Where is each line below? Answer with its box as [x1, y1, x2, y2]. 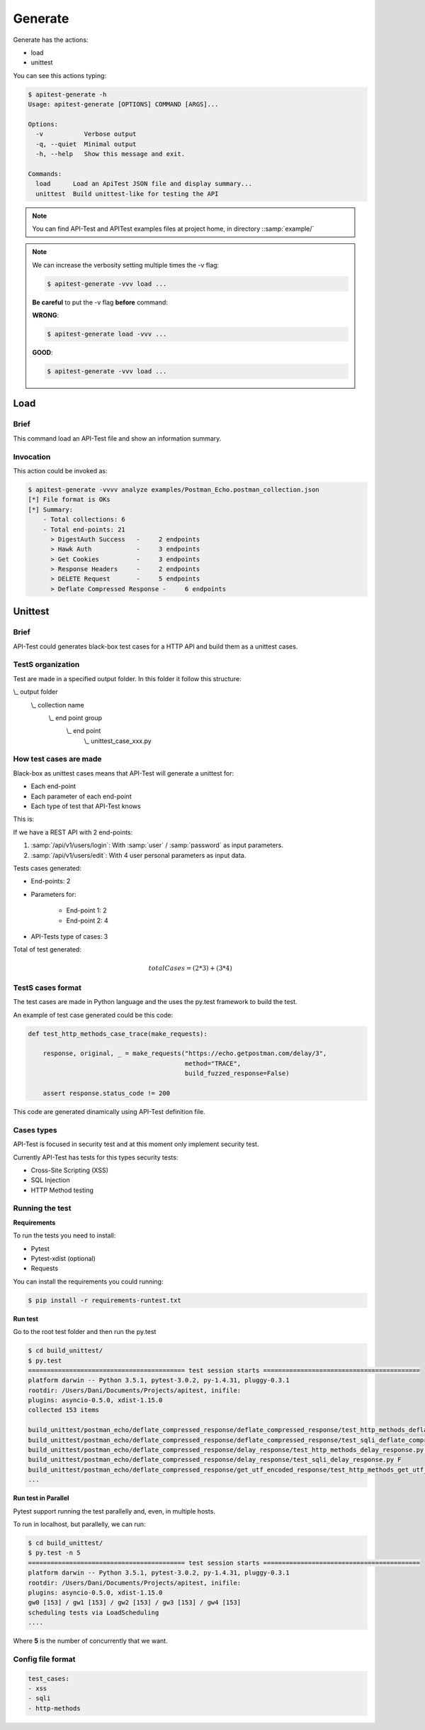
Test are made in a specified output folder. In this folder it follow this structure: [13, 674, 242, 683]
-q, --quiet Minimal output [35, 140, 137, 148]
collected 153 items [28, 1406, 99, 1414]
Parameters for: [30, 890, 77, 898]
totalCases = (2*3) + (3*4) [148, 964, 233, 972]
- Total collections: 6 [42, 515, 125, 524]
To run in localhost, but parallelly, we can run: [13, 1519, 146, 1528]
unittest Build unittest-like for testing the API [35, 189, 219, 198]
